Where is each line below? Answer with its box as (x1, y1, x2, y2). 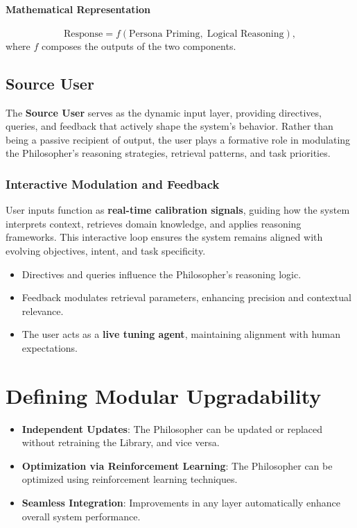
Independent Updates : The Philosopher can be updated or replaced (21, 421, 323, 436)
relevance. (21, 303, 64, 318)
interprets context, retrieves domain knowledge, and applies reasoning (6, 216, 302, 230)
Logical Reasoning (207, 28, 284, 39)
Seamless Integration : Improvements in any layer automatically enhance (21, 495, 340, 510)
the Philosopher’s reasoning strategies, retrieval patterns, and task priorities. (6, 146, 331, 160)
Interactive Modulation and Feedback (6, 175, 220, 192)
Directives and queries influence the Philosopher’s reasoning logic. (21, 266, 302, 281)
